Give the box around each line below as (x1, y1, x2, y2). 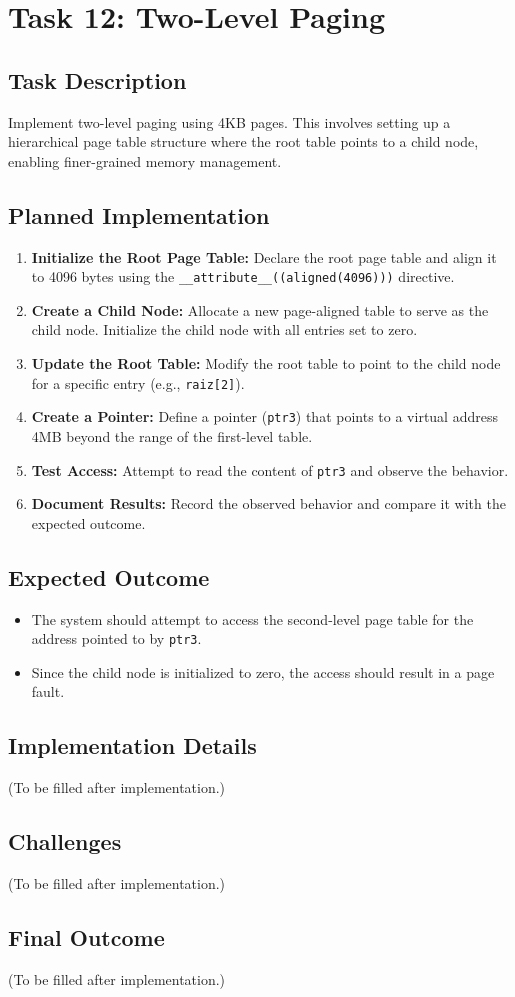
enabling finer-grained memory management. (8, 150, 282, 171)
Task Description (8, 64, 187, 95)
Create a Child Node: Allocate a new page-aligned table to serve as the (31, 299, 489, 320)
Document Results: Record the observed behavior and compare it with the (31, 493, 506, 514)
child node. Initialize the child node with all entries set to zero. (31, 319, 418, 340)
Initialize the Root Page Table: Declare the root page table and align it (31, 246, 497, 267)
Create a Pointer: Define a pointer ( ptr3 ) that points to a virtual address (31, 406, 498, 427)
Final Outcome (8, 921, 165, 952)
